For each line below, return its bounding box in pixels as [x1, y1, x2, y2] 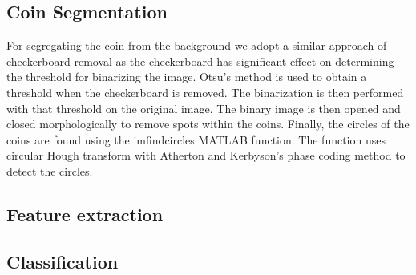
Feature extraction [6, 201, 164, 226]
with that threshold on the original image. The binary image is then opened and [6, 99, 401, 116]
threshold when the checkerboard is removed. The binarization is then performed [6, 83, 404, 100]
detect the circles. [6, 162, 93, 179]
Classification [6, 249, 119, 273]
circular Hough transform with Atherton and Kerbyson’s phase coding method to [6, 147, 406, 164]
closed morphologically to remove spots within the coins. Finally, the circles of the [6, 115, 410, 132]
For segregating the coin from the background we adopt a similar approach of [6, 37, 387, 54]
